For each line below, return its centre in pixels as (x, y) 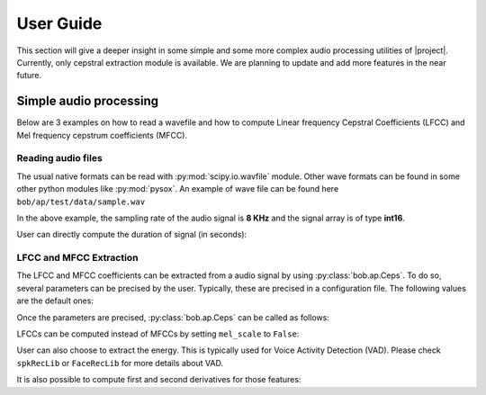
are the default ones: (55, 301)
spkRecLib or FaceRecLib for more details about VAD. (120, 363)
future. (29, 76)
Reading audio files (59, 158)
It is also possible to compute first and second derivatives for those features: (159, 380)
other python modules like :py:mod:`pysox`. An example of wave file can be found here (178, 189)
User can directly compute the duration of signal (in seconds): (132, 235)
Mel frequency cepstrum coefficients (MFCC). (102, 135)
